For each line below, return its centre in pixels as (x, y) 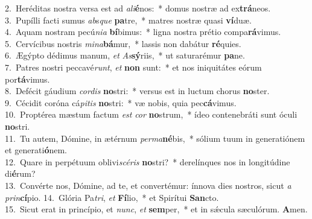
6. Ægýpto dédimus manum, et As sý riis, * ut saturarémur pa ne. (125, 55)
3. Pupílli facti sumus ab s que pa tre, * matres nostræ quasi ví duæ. (128, 20)
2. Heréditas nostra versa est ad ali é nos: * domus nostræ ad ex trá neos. (138, 8)
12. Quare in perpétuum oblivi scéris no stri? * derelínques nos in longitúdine (148, 161)
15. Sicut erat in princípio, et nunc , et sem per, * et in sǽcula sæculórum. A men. (156, 209)
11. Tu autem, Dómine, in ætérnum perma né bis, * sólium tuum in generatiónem (155, 138)
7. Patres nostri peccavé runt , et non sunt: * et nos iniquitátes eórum (133, 67)
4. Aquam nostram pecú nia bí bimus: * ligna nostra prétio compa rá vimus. (143, 32)
